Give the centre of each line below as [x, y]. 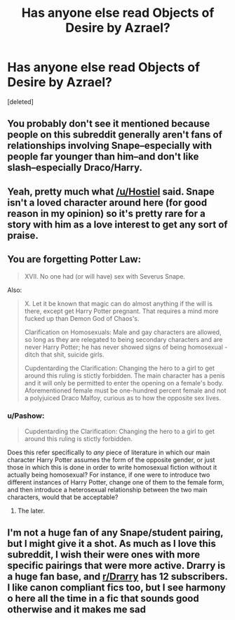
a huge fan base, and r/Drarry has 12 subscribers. [117, 577]
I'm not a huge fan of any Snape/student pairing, [115, 533]
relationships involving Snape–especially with [110, 146]
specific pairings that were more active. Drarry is [116, 566]
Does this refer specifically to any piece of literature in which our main [109, 452]
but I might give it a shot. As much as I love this [112, 544]
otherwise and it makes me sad [76, 610]
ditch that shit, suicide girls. [64, 354]
